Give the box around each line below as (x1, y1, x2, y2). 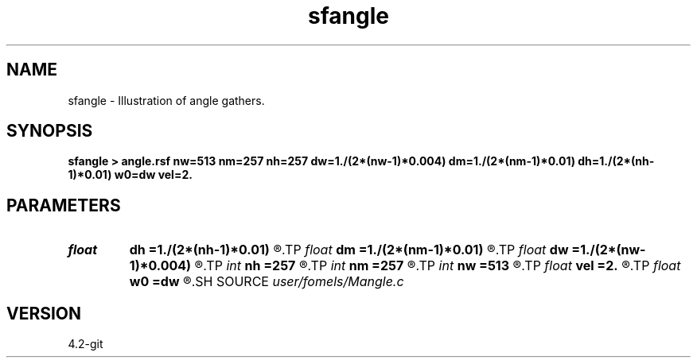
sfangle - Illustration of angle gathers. (68, 93, 265, 107)
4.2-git (68, 337, 103, 351)
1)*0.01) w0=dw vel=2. (68, 168, 193, 182)
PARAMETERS (6, 195, 121, 215)
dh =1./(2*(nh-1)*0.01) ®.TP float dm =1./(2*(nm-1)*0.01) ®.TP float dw (129, 242, 569, 258)
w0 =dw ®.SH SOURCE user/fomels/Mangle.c (129, 273, 404, 290)
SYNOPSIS (6, 121, 93, 141)
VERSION (6, 303, 82, 323)
